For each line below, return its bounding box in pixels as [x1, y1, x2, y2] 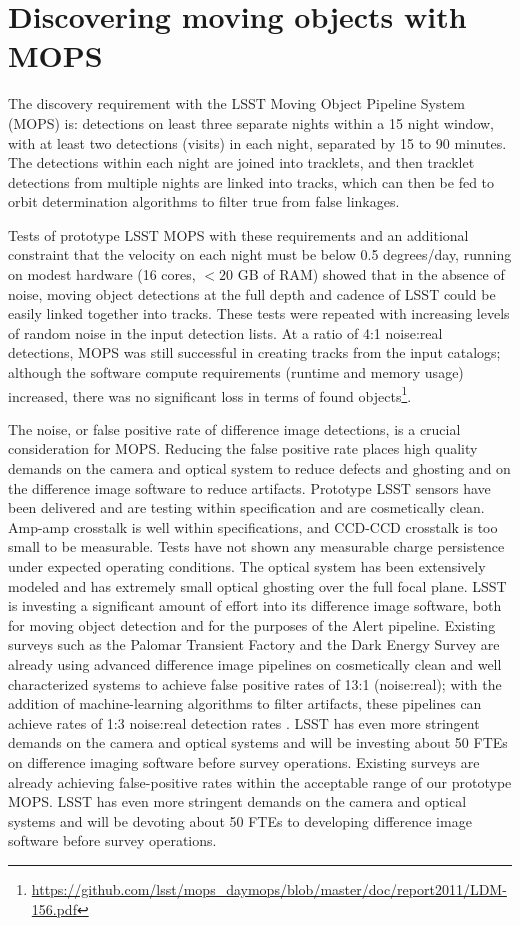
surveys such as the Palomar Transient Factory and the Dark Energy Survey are [8, 634, 500, 655]
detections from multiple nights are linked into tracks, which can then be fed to [8, 171, 495, 192]
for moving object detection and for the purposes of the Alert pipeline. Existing [8, 614, 496, 635]
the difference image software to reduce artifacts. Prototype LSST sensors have [8, 477, 491, 498]
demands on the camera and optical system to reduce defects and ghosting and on [8, 458, 511, 479]
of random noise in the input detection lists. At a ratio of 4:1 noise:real [8, 322, 443, 343]
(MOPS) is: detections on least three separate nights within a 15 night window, [8, 112, 494, 133]
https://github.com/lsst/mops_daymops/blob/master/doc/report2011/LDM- [31, 878, 507, 899]
